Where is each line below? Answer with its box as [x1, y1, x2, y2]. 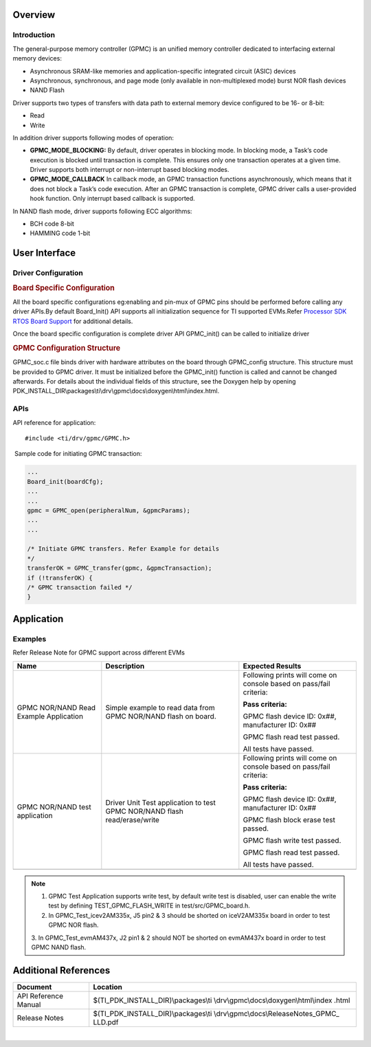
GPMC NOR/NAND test [16, 802, 92, 811]
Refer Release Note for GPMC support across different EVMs [12, 648, 185, 657]
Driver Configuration [12, 268, 84, 278]
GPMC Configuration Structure [12, 343, 121, 353]
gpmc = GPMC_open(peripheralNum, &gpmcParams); [27, 506, 190, 514]
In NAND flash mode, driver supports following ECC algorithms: [12, 207, 192, 215]
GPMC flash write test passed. [243, 835, 341, 845]
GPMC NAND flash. [31, 943, 87, 951]
